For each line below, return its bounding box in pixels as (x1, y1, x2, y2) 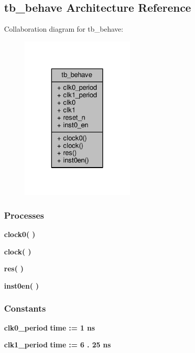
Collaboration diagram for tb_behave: (4, 23, 123, 34)
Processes (4, 208, 44, 221)
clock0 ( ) (4, 228, 36, 239)
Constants (4, 302, 46, 315)
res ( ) (4, 263, 24, 274)
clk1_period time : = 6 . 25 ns (4, 339, 111, 350)
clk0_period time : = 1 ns (4, 322, 95, 333)
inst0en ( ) (4, 280, 39, 291)
